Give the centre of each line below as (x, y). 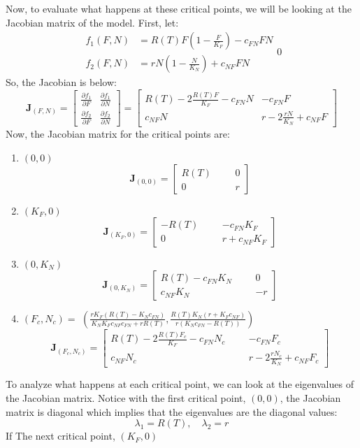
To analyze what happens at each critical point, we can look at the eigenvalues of (180, 384)
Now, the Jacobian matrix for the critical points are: (118, 134)
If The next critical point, (60, 436)
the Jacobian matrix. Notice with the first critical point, (126, 397)
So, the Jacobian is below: (61, 82)
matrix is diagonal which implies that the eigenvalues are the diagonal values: (172, 411)
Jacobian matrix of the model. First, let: (92, 22)
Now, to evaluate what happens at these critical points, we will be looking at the (179, 8)
